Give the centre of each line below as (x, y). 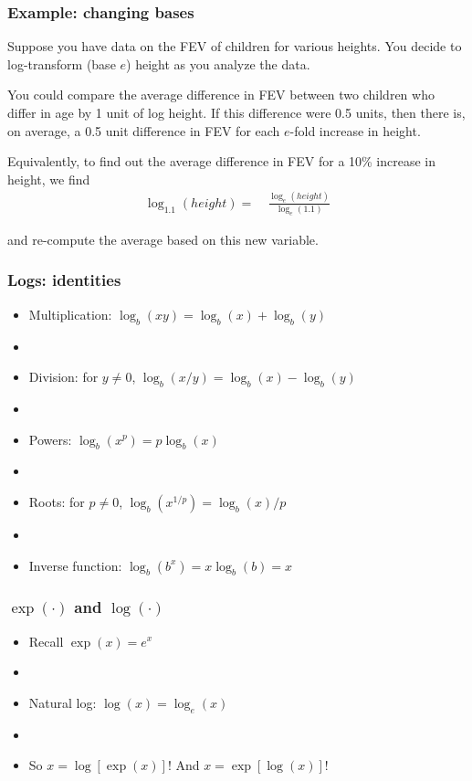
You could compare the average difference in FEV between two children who (221, 95)
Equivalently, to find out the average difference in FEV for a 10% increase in (222, 161)
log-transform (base (62, 63)
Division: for (63, 377)
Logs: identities (64, 280)
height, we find (49, 179)
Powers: (50, 439)
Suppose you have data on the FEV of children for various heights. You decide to (235, 46)
